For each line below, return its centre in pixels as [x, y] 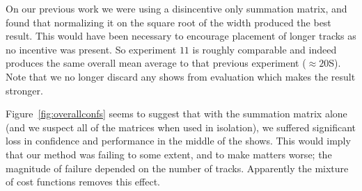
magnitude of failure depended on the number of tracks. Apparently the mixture [177, 168]
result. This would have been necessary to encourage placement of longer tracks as [181, 36]
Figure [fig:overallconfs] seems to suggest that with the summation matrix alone [176, 114]
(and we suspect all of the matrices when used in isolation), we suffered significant [181, 127]
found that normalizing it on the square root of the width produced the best [168, 22]
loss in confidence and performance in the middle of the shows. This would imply [178, 141]
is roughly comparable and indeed [265, 49]
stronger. [24, 90]
